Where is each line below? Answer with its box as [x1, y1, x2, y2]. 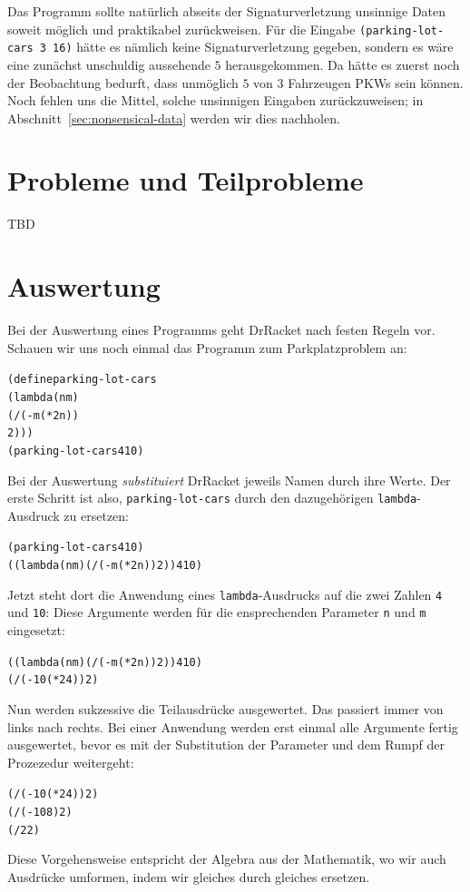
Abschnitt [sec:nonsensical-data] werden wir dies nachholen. [7, 108, 340, 127]
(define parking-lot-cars [7, 373, 157, 387]
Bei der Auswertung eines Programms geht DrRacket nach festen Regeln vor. [7, 320, 436, 339]
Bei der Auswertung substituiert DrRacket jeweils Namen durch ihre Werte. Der [7, 470, 451, 489]
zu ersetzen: [64, 505, 129, 524]
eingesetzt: [7, 621, 65, 640]
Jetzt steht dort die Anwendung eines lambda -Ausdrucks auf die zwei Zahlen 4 [7, 584, 443, 603]
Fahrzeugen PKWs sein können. [288, 73, 464, 92]
